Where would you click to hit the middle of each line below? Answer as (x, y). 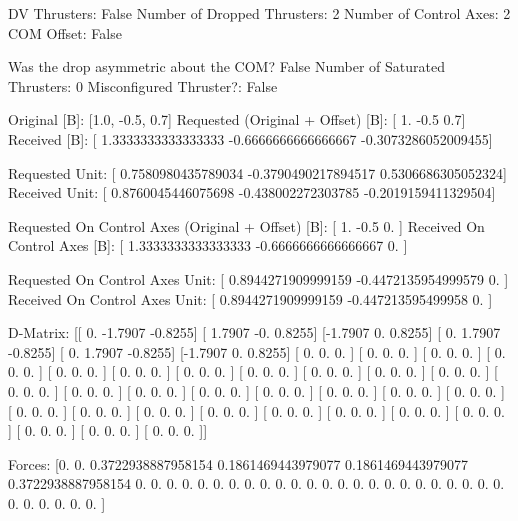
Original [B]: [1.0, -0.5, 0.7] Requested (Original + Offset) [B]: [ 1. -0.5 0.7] (237, 119)
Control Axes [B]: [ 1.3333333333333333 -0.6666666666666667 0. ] (208, 245)
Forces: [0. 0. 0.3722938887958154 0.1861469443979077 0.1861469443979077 (238, 463)
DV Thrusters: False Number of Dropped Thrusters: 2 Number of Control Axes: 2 (259, 13)
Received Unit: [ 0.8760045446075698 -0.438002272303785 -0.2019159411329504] (252, 192)
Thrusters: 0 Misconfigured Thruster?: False (143, 85)
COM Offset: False (65, 32)
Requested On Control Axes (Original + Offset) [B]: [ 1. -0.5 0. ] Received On (246, 225)
